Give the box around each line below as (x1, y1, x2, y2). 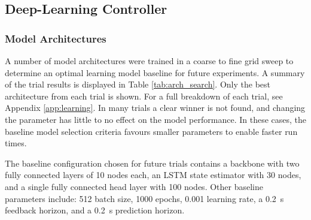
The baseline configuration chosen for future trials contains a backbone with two (5, 156, 300, 169)
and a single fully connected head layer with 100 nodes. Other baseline (5, 180, 263, 192)
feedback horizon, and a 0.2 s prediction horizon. (5, 204, 185, 216)
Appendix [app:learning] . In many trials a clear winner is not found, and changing (5, 101, 306, 114)
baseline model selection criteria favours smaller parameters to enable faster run (5, 125, 298, 137)
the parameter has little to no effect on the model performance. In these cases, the (5, 113, 306, 125)
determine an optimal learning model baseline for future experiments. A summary (5, 66, 305, 79)
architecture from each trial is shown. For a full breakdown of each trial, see (5, 89, 283, 102)
